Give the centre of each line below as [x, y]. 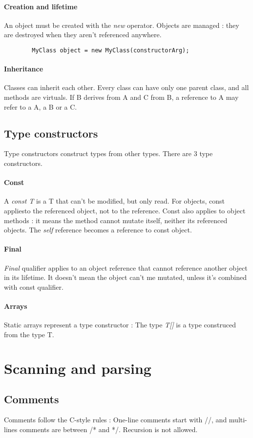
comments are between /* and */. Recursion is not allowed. [108, 429]
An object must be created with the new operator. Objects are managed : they [122, 25]
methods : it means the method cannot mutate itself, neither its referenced [116, 220]
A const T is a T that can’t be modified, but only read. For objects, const [114, 201]
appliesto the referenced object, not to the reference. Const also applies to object [125, 210]
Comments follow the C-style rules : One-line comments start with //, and [116, 419]
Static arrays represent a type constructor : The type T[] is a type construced [120, 325]
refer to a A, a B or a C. [41, 106]
